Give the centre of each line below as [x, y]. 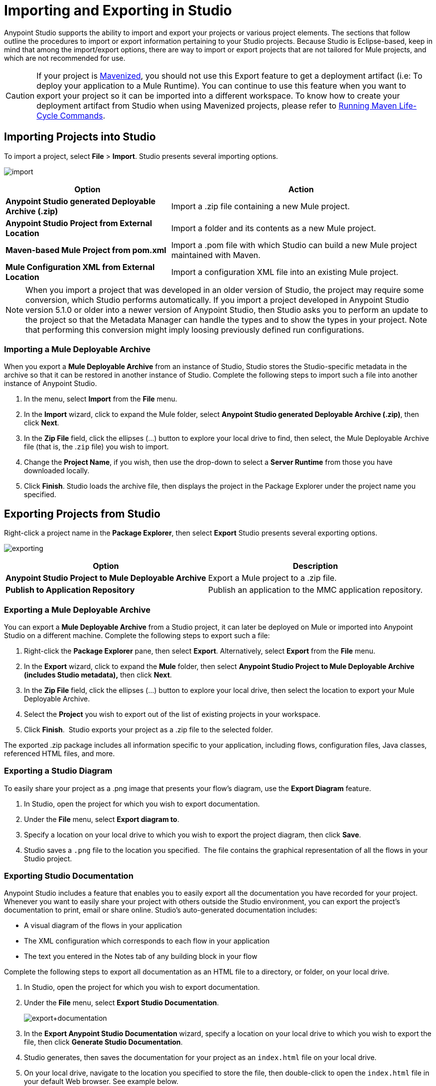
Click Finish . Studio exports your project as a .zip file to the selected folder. [148, 729]
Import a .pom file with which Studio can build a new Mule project [294, 245]
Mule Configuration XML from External [80, 267]
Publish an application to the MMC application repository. [315, 590]
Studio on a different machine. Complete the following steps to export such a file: [137, 635]
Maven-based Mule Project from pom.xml [86, 250]
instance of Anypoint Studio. [51, 384]
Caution [20, 95]
